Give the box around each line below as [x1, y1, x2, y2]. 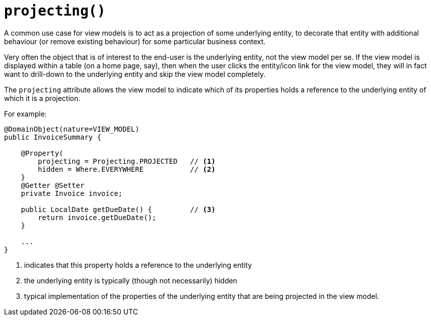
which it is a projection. [4, 93, 80, 102]
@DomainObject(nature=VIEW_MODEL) [4, 125, 139, 133]
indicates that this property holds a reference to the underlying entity [24, 260, 252, 269]
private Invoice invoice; [21, 189, 123, 197]
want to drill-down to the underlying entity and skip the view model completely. [4, 69, 265, 78]
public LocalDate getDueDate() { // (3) [21, 205, 216, 214]
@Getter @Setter [21, 181, 85, 189]
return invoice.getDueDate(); [38, 213, 157, 222]
